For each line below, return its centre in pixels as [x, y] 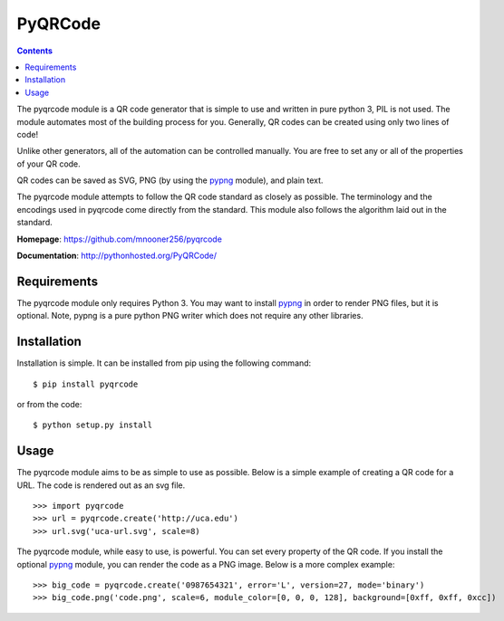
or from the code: [49, 404]
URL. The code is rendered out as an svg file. [101, 485]
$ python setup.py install [93, 425]
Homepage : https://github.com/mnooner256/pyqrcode [119, 239]
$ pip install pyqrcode [86, 384]
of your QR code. [48, 164]
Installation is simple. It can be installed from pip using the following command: [164, 363]
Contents [35, 51]
